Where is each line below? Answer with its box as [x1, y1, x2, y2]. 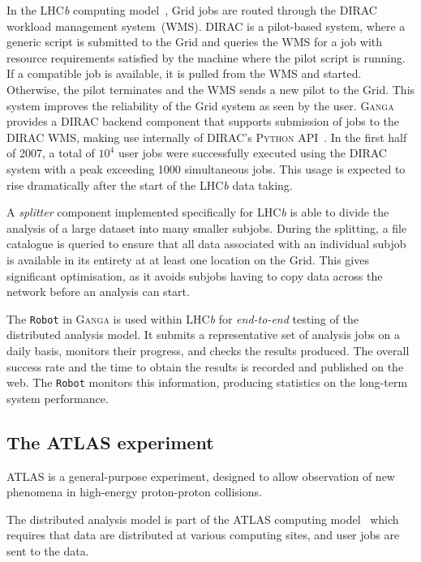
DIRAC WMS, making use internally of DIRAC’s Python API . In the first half [6, 128, 407, 145]
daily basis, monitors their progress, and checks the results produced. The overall [6, 341, 410, 358]
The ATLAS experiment [6, 429, 214, 454]
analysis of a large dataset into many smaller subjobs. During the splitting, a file [6, 219, 407, 236]
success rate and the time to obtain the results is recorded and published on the [6, 358, 404, 375]
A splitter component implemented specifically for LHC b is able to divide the [6, 204, 389, 221]
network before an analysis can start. [6, 283, 190, 300]
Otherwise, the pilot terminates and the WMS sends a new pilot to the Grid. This [6, 80, 415, 97]
